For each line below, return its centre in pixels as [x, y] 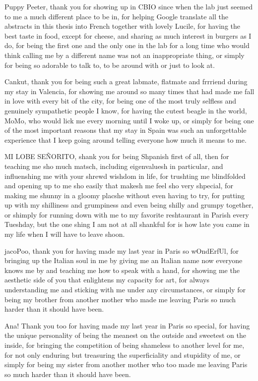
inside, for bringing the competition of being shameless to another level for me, [125, 345]
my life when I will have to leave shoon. [65, 234]
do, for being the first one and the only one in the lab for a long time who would [127, 45]
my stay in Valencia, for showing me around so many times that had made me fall [129, 91]
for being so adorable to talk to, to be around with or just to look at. [110, 65]
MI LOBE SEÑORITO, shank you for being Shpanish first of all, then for [117, 156]
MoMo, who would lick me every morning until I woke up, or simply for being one [129, 120]
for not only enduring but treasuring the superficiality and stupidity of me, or [123, 354]
